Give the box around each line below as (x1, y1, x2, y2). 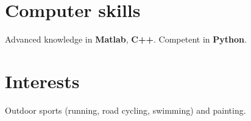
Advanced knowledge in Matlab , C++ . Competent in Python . (5, 33, 247, 46)
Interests (5, 68, 80, 93)
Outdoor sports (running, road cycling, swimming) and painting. (5, 103, 246, 116)
